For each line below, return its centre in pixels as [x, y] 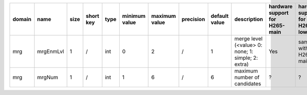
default [220, 16]
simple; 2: [246, 58]
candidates [248, 84]
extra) [242, 64]
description [249, 19]
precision [193, 19]
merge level [249, 39]
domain [22, 19]
